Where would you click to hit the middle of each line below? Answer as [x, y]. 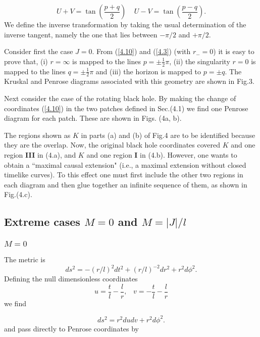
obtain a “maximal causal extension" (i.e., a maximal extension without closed [125, 164]
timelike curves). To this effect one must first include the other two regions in [124, 175]
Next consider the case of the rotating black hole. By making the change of [120, 98]
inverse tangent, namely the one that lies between [81, 34]
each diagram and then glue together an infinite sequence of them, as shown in [126, 184]
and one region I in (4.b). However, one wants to [162, 155]
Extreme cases [42, 222]
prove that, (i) [26, 61]
